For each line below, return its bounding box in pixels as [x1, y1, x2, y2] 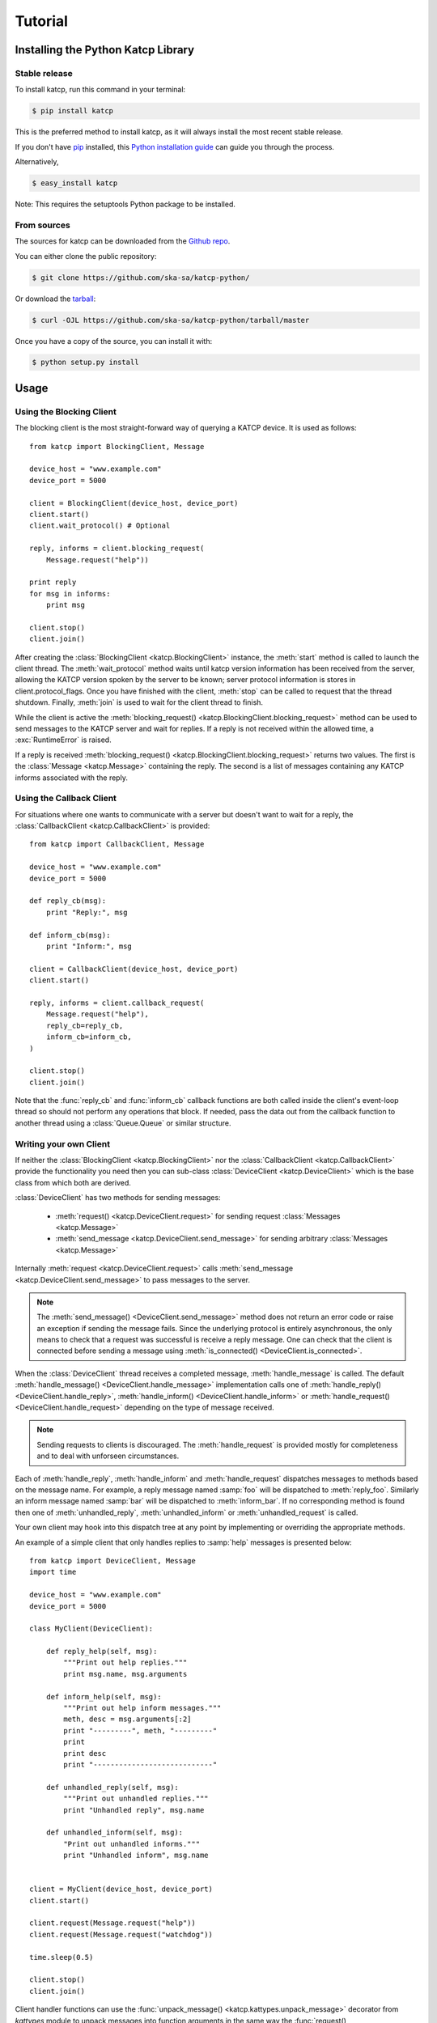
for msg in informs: [29, 589, 111, 598]
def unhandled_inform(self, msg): [45, 1828, 184, 1837]
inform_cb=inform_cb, [45, 1033, 133, 1041]
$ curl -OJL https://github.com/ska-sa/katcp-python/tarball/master [32, 316, 310, 324]
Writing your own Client [15, 1138, 111, 1149]
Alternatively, [15, 157, 59, 167]
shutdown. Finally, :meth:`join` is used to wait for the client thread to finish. [15, 698, 263, 707]
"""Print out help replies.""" [63, 1658, 188, 1667]
